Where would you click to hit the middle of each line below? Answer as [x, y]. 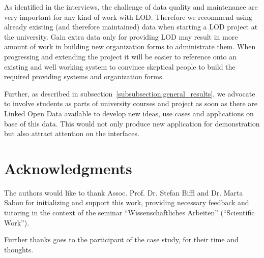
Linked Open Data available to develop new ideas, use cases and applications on [129, 113]
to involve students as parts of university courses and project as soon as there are [131, 103]
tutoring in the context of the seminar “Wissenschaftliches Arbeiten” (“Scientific [129, 213]
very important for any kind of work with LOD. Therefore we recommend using [128, 17]
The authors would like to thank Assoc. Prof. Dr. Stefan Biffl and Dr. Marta [124, 192]
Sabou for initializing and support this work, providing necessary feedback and [127, 202]
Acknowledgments [68, 168]
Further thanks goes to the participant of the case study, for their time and [121, 239]
